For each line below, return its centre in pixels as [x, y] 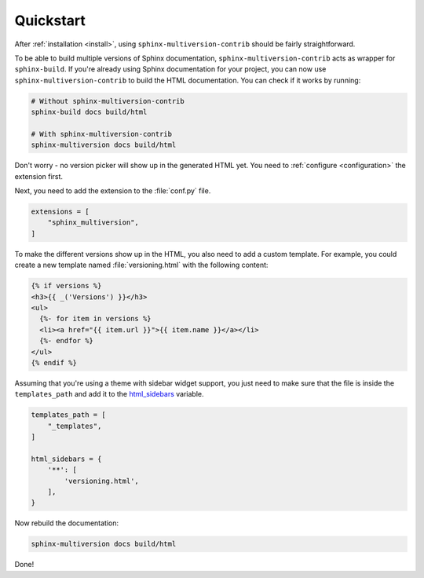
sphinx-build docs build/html [89, 112]
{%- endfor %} [67, 341]
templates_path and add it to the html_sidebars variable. [109, 394]
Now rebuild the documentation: [67, 523]
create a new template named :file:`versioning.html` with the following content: [141, 265]
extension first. [38, 176]
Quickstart [50, 20]
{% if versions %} [66, 286]
